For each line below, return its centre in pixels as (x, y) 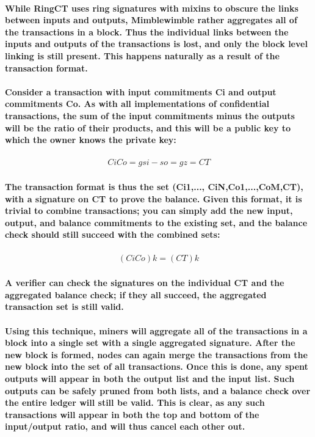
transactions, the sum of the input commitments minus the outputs (150, 115)
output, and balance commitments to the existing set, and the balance (156, 222)
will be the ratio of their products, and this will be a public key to (148, 127)
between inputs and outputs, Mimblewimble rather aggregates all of (151, 20)
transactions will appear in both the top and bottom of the (132, 414)
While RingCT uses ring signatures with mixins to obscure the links (152, 8)
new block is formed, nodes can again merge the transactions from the (156, 354)
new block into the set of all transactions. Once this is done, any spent (157, 366)
